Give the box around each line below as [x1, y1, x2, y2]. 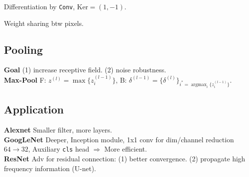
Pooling [4, 42, 43, 57]
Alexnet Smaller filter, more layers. [4, 125, 112, 135]
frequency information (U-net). [4, 163, 96, 173]
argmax [191, 82, 207, 87]
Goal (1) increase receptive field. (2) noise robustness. [4, 65, 166, 75]
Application [4, 102, 64, 117]
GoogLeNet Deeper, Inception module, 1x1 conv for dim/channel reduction [4, 134, 234, 144]
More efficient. [104, 144, 147, 154]
